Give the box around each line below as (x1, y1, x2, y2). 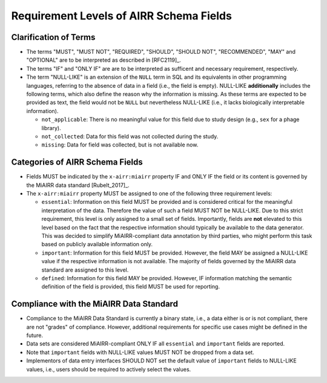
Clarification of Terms (11, 32, 96, 42)
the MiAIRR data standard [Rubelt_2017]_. (26, 182, 130, 189)
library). (41, 124, 61, 131)
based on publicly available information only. (41, 241, 153, 248)
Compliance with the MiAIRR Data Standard (11, 299, 179, 309)
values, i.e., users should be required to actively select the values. (26, 365, 191, 373)
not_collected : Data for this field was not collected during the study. (41, 133, 219, 140)
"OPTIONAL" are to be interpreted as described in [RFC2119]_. (26, 56, 181, 64)
